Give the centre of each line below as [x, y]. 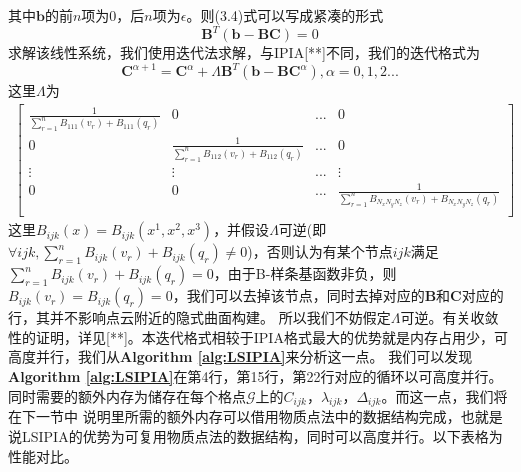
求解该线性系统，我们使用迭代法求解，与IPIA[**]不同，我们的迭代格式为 [244, 52]
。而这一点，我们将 [444, 395]
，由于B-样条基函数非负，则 [305, 273]
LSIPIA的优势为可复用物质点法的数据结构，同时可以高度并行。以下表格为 [262, 435]
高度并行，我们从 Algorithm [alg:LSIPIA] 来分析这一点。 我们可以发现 [240, 356]
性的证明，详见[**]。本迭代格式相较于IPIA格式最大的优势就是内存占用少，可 [258, 336]
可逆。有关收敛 [449, 317]
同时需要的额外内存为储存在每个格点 [127, 395]
